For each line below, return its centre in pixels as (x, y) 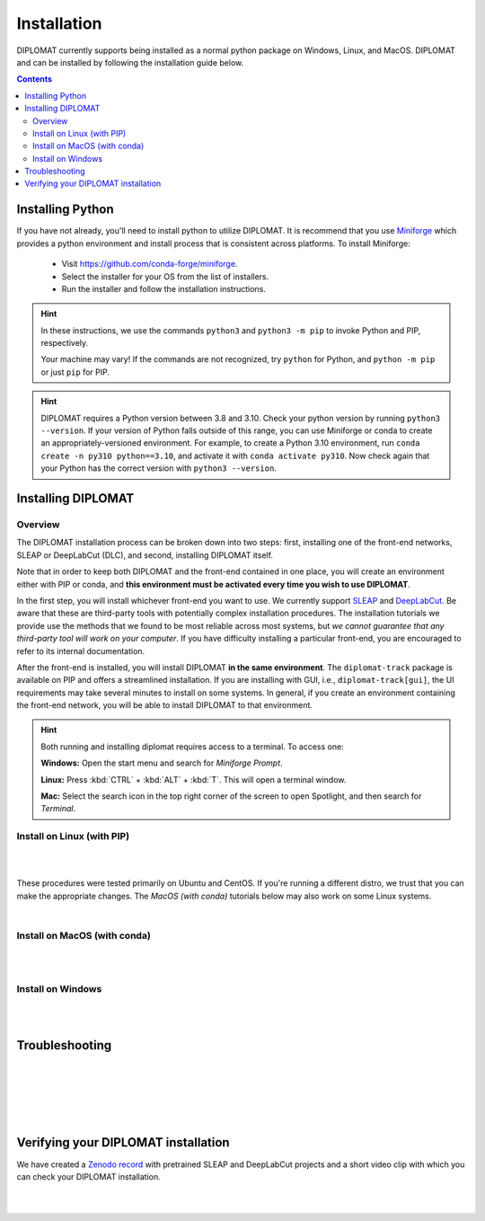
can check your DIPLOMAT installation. (88, 1176)
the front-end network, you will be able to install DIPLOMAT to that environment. (165, 705)
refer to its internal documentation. (81, 650)
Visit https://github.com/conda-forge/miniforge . (150, 264)
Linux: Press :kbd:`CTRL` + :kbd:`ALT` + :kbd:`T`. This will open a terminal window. (194, 779)
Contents (35, 79)
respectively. (65, 343)
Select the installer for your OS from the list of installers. (165, 276)
